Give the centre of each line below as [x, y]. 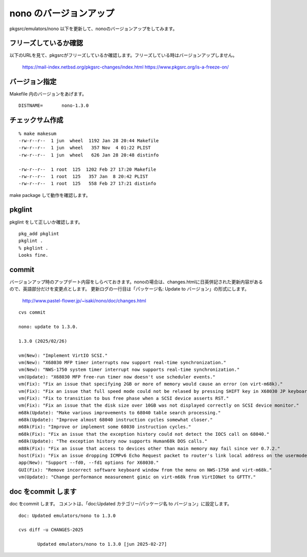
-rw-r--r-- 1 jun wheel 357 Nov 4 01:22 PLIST [85, 148]
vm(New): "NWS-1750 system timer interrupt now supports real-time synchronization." [129, 370]
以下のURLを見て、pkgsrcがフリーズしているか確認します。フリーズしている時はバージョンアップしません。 [123, 55]
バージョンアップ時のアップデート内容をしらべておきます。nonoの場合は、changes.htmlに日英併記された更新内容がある [136, 282]
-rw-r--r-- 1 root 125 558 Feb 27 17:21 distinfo [87, 184]
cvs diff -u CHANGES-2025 [51, 530]
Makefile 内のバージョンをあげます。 [48, 94]
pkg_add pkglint [39, 233]
